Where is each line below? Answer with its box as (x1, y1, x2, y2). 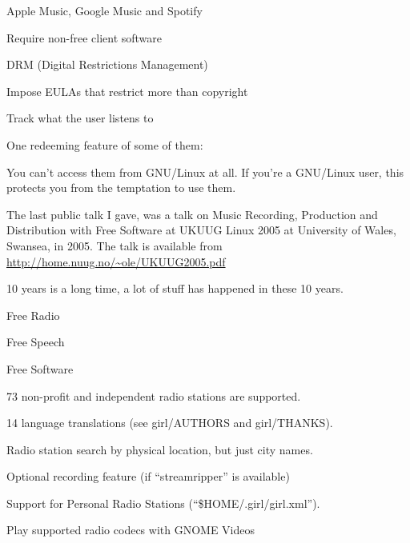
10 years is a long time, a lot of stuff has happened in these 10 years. (6, 280, 344, 297)
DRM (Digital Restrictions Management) (6, 56, 208, 73)
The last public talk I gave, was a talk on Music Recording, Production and (6, 206, 378, 222)
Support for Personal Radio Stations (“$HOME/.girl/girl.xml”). (6, 494, 320, 511)
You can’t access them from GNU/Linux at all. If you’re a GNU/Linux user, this (6, 163, 404, 180)
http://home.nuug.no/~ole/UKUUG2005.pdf (6, 253, 226, 270)
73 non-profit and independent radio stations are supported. (6, 387, 301, 404)
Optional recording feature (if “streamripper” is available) (6, 468, 290, 485)
